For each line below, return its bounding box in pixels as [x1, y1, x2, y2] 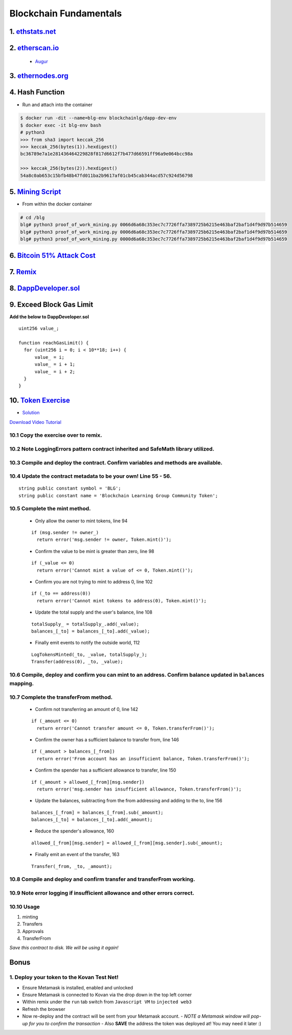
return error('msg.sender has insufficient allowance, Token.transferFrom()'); [36, 786, 242, 792]
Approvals [22, 928, 44, 934]
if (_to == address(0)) [31, 591, 91, 597]
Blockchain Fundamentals [9, 8, 122, 19]
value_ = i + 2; [34, 369, 76, 374]
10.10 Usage [9, 903, 40, 910]
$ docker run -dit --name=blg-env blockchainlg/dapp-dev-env [20, 115, 177, 121]
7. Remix [9, 267, 37, 276]
